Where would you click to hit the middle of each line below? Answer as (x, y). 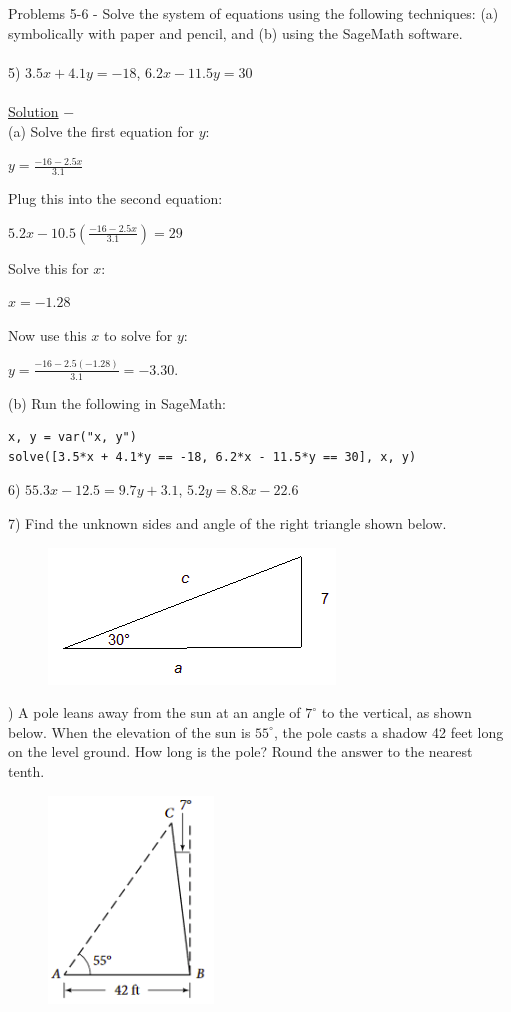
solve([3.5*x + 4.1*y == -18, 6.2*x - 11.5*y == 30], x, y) (212, 456)
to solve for (138, 334)
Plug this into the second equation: (115, 197)
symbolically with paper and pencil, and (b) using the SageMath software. (235, 32)
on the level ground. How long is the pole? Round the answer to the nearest (240, 751)
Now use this (47, 334)
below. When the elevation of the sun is (129, 731)
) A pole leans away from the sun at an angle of (154, 712)
